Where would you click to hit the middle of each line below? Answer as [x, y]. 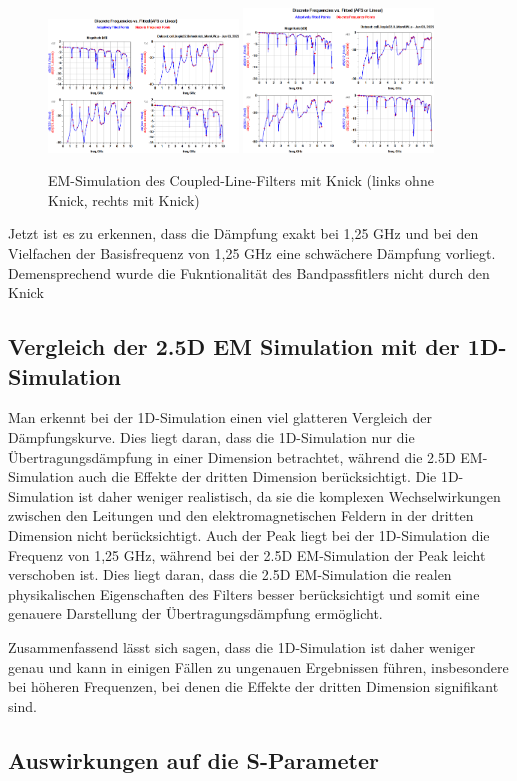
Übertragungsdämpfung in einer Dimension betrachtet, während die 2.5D [232, 456]
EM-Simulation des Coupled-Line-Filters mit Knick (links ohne [241, 180]
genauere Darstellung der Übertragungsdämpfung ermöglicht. [195, 613]
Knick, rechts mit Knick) [124, 199]
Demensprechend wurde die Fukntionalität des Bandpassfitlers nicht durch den [249, 272]
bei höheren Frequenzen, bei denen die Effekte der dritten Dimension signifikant [253, 686]
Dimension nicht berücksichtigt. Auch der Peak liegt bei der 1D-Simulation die [249, 535]
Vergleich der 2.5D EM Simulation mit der [234, 346]
